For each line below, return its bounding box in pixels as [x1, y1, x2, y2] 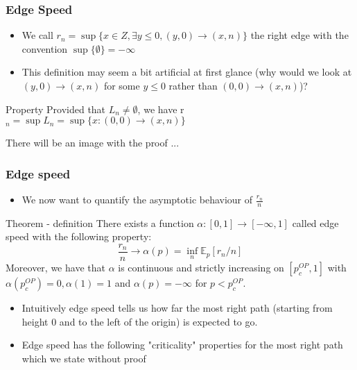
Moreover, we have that [6, 260, 105, 275]
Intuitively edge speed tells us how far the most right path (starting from [21, 301, 333, 315]
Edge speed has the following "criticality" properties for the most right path [21, 337, 343, 352]
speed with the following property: [6, 229, 152, 244]
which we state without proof [21, 351, 146, 365]
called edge [292, 215, 339, 230]
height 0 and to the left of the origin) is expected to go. [21, 314, 258, 328]
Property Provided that [6, 101, 106, 116]
